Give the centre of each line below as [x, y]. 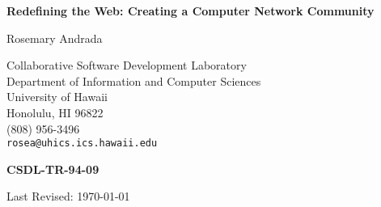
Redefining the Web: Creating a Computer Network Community [190, 11]
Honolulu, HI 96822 [55, 112]
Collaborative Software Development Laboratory [127, 65]
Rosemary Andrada [55, 38]
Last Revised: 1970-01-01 [68, 196]
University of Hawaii [57, 97]
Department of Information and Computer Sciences [134, 80]
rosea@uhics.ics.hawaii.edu [82, 144]
